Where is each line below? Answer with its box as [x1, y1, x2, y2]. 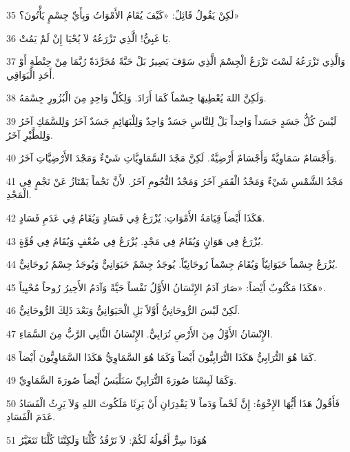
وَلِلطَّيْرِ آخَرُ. [6, 127, 53, 141]
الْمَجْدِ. [6, 187, 32, 202]
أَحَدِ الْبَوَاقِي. [6, 67, 55, 81]
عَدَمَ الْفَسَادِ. [6, 409, 56, 424]
